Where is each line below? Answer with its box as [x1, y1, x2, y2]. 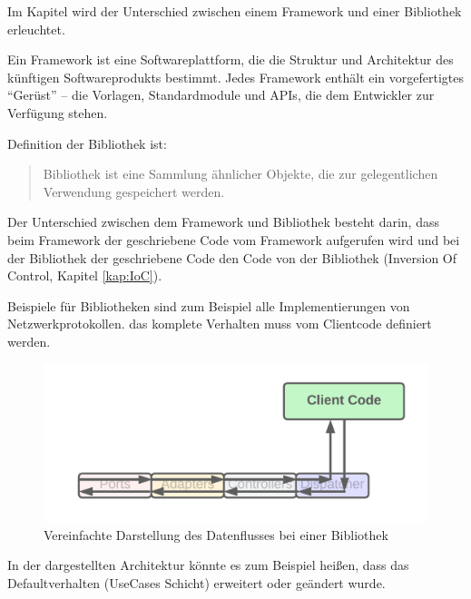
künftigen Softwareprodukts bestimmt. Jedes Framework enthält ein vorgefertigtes [7, 67, 465, 86]
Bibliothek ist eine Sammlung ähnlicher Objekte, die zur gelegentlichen [43, 164, 438, 183]
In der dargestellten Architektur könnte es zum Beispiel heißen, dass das [7, 555, 409, 574]
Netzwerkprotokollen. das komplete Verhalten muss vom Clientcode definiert [7, 314, 432, 333]
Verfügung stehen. [7, 103, 108, 122]
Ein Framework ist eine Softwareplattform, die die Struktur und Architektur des [7, 50, 454, 69]
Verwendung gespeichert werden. [43, 182, 225, 201]
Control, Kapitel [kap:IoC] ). [7, 266, 162, 285]
